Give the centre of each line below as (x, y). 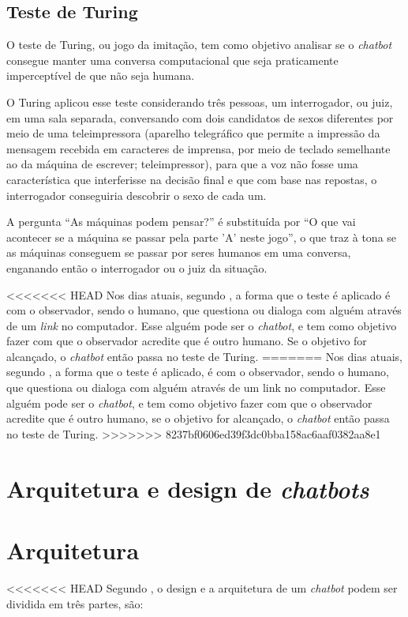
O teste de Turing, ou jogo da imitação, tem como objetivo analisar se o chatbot (199, 45)
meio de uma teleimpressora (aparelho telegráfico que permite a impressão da (193, 133)
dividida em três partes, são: (75, 603)
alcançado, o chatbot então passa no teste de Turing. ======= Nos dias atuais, (204, 356)
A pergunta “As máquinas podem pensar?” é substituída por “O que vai (181, 222)
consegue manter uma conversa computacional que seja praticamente (172, 60)
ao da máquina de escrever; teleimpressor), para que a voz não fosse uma (182, 164)
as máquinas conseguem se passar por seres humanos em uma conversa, (179, 252)
